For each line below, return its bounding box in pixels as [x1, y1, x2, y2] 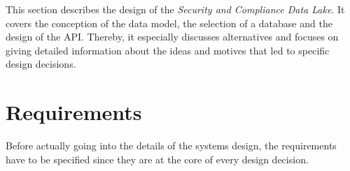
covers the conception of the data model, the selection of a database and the [6, 15, 332, 30]
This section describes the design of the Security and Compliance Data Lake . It [6, 2, 345, 16]
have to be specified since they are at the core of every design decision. [6, 151, 309, 166]
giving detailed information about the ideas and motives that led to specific [6, 43, 330, 57]
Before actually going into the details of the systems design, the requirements [6, 138, 337, 153]
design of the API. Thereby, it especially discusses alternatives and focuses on [6, 29, 339, 44]
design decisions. [6, 57, 76, 71]
